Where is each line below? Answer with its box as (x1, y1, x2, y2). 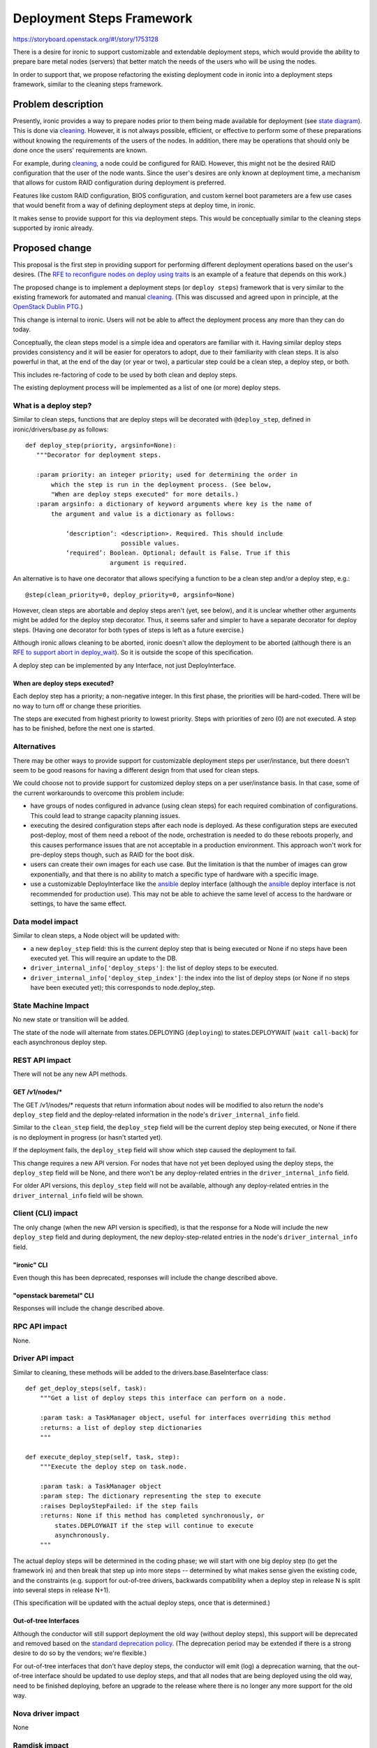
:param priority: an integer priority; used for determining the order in (36, 471, 298, 479)
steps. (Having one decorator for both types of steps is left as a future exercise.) (13, 626, 244, 634)
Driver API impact (13, 1354, 75, 1363)
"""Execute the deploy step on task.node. (39, 1463, 188, 1471)
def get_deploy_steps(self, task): (25, 1384, 147, 1393)
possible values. (121, 539, 181, 547)
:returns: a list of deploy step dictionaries (39, 1424, 202, 1431)
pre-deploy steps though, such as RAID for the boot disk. (30, 850, 195, 859)
